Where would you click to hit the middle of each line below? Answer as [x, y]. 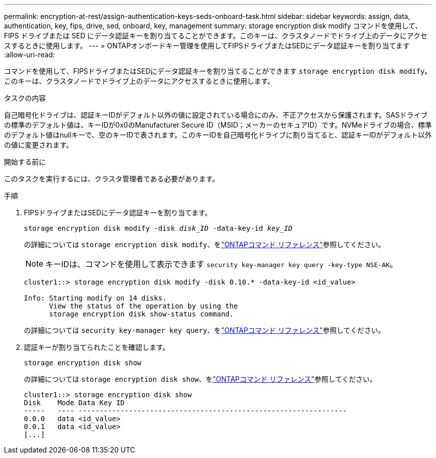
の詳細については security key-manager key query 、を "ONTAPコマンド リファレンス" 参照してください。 [205, 330]
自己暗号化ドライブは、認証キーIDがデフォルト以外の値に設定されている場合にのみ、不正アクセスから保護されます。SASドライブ [216, 115]
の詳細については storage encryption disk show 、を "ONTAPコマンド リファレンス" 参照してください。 [200, 379]
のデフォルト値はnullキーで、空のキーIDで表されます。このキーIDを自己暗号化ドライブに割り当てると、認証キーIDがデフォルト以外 [218, 135]
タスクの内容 [25, 98]
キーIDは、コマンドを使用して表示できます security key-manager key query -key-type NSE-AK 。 [221, 264]
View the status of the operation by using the [143, 306]
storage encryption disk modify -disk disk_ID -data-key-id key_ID [158, 228]
